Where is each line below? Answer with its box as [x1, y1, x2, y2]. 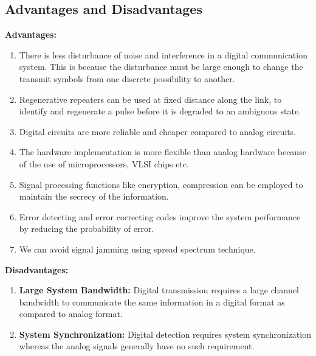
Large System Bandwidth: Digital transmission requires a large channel [19, 284, 300, 296]
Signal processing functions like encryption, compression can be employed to [19, 178, 303, 190]
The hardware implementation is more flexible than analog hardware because [19, 145, 306, 158]
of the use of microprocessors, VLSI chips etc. [19, 157, 189, 170]
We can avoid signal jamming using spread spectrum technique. [19, 242, 256, 255]
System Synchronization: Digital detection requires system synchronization [19, 327, 311, 340]
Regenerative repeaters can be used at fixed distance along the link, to [19, 92, 282, 105]
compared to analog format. [19, 307, 123, 320]
